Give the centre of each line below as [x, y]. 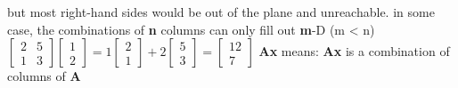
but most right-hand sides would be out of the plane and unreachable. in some [221, 12]
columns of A [44, 76]
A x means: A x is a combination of [354, 51]
